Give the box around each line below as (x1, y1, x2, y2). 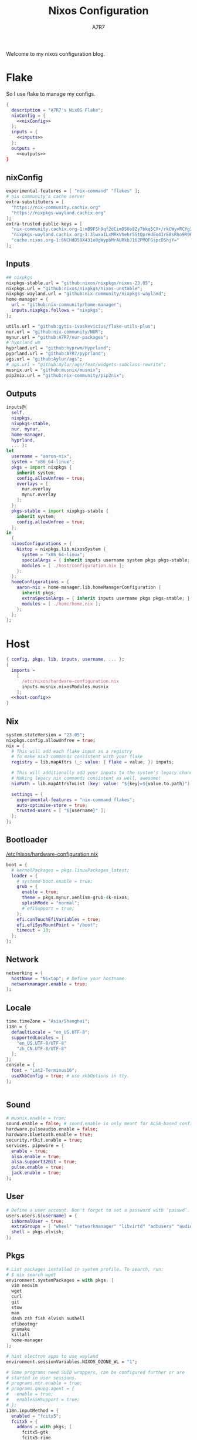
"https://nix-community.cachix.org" (11, 204, 101, 210)
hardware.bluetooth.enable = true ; (6, 1132, 93, 1138)
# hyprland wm (6, 339, 41, 346)
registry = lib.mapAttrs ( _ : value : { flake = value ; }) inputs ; (11, 759, 175, 765)
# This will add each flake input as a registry (11, 748, 133, 754)
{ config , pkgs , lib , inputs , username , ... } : (6, 657, 125, 662)
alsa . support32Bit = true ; (11, 1159, 77, 1165)
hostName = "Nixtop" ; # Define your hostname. (11, 975, 127, 981)
